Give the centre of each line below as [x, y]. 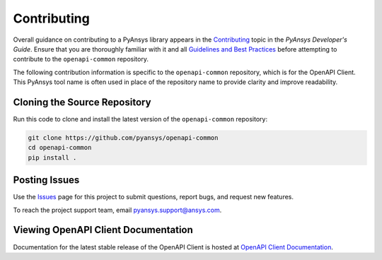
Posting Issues [46, 180]
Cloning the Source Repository [82, 102]
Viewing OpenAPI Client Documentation [103, 230]
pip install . [52, 158]
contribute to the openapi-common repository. [81, 59]
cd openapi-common [60, 148]
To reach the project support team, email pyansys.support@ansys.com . [117, 210]
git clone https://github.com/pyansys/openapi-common [123, 138]
